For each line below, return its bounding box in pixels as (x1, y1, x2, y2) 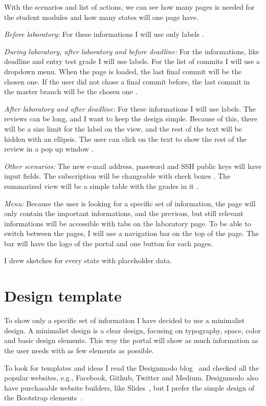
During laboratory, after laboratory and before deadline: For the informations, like (4, 46, 259, 56)
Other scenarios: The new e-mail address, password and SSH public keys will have (4, 160, 262, 171)
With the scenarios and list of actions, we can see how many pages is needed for (4, 2, 255, 12)
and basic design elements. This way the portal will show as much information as (4, 335, 258, 346)
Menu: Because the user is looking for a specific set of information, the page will (4, 198, 256, 208)
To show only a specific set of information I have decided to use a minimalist (4, 315, 245, 326)
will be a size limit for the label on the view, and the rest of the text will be (4, 123, 242, 134)
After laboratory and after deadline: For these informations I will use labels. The (4, 103, 256, 114)
